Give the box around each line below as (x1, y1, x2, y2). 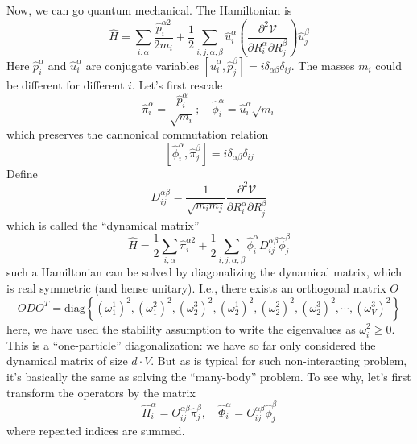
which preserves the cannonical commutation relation (6, 125, 269, 142)
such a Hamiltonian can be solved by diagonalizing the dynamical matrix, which (6, 263, 402, 280)
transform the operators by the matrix (6, 384, 196, 400)
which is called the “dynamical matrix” (6, 216, 200, 233)
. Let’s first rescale (131, 77, 223, 93)
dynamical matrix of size (6, 352, 128, 369)
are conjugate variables (85, 57, 200, 73)
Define (6, 164, 38, 181)
